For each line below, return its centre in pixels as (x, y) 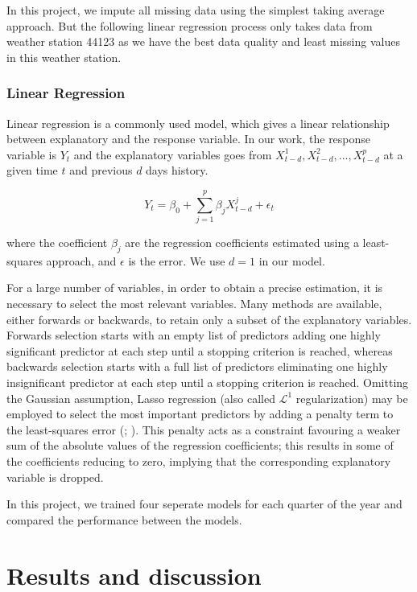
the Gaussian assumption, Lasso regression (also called (141, 398)
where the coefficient (57, 243)
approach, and (81, 260)
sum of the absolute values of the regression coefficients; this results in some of (200, 445)
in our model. (292, 260)
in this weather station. (64, 57)
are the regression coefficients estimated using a (242, 243)
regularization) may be (352, 398)
